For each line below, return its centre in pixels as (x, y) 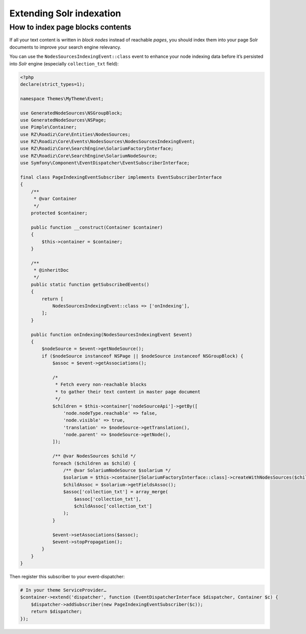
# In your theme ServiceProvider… (63, 590)
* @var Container (55, 199)
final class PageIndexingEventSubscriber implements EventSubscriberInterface (121, 177)
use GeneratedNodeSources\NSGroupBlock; (71, 113)
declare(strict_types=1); (53, 84)
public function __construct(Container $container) (97, 227)
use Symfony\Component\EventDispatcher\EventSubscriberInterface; (105, 163)
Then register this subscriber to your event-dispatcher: (67, 577)
